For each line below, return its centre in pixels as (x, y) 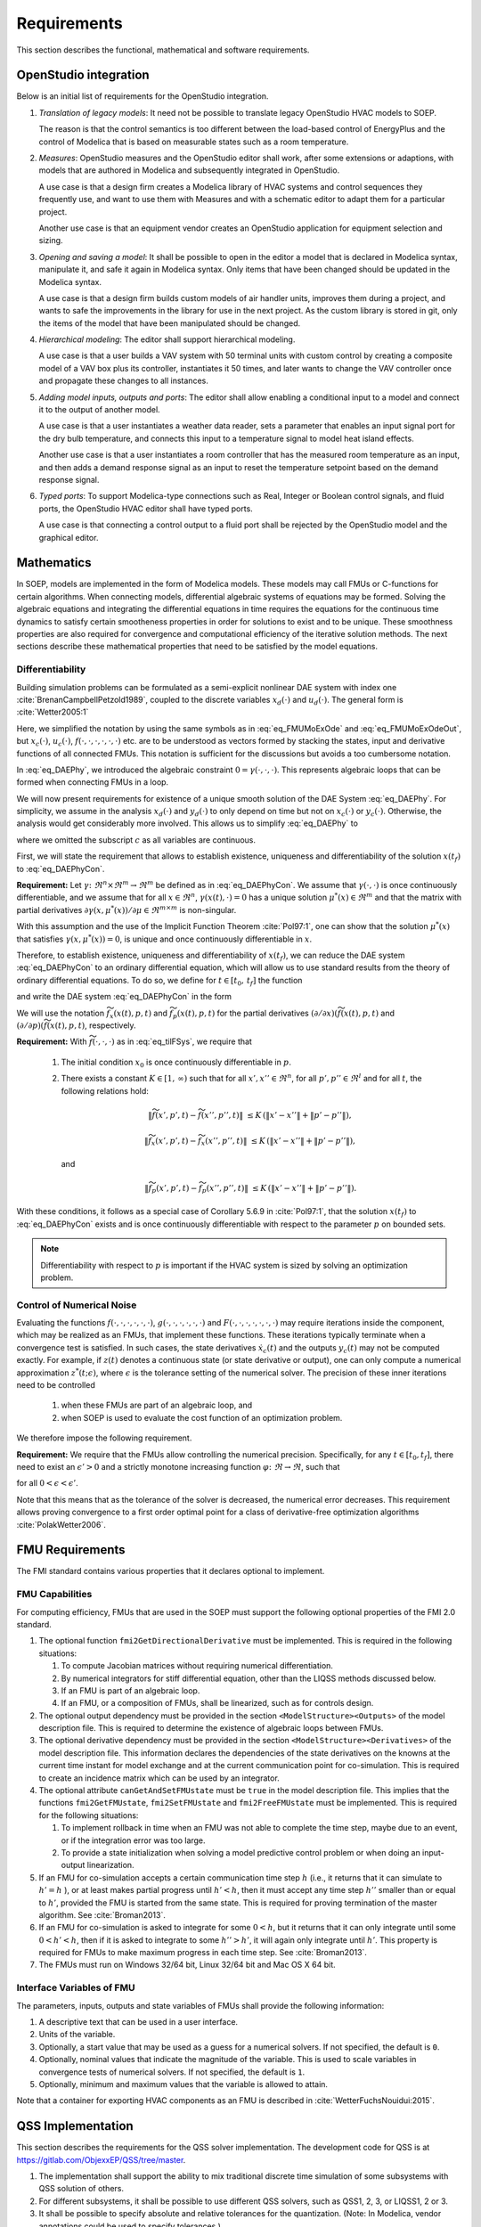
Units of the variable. (77, 2035)
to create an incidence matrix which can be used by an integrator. (159, 1778)
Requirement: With (52, 1041)
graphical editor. (69, 537)
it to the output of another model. (99, 410)
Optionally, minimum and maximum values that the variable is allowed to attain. (183, 2084)
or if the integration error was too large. (133, 1840)
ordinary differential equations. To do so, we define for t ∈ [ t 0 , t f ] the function (159, 981)
